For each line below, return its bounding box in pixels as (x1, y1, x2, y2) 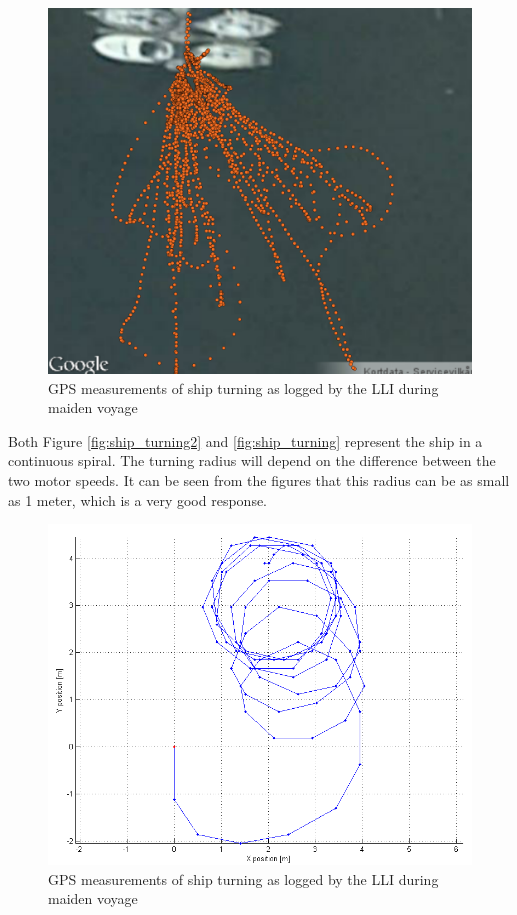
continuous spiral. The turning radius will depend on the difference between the (8, 450, 496, 471)
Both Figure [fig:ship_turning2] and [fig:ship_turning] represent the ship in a (8, 430, 483, 451)
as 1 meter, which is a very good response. (8, 489, 267, 510)
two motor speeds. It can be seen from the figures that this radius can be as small (8, 470, 510, 490)
